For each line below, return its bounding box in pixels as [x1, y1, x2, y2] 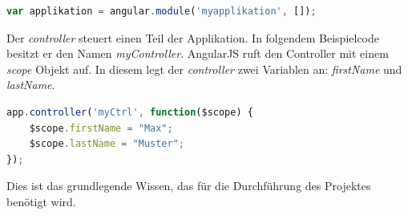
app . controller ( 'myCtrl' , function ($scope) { [6, 106, 253, 118]
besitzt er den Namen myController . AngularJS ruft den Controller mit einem [6, 45, 389, 62]
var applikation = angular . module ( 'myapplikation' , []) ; [6, 6, 317, 17]
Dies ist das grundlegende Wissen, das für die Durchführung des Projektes [6, 177, 371, 194]
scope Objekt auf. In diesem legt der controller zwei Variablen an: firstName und [6, 60, 402, 77]
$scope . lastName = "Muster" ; [29, 138, 185, 150]
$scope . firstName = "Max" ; [29, 122, 173, 134]
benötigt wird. [6, 193, 76, 209]
